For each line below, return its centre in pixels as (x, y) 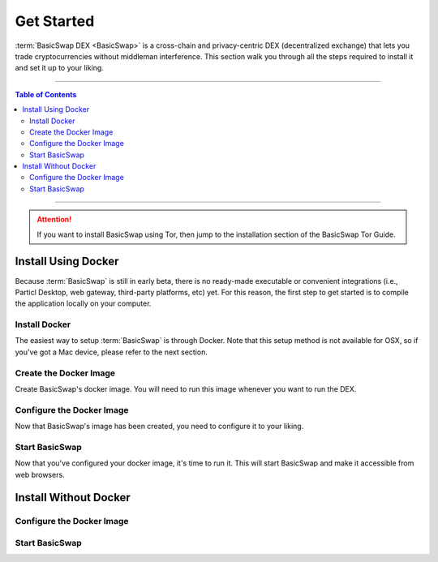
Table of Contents (46, 94)
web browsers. (40, 474)
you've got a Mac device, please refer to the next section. (112, 352)
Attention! (54, 220)
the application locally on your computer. (83, 303)
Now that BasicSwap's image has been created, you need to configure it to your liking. (159, 427)
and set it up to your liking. (60, 68)
